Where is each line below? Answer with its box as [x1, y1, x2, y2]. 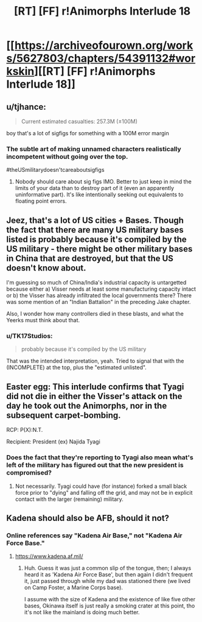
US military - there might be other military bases [6, 244, 193, 254]
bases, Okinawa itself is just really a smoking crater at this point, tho [24, 602, 195, 610]
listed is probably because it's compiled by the [6, 234, 187, 244]
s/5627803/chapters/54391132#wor [6, 52, 196, 65]
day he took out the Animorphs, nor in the [6, 400, 167, 411]
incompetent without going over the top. [6, 152, 128, 161]
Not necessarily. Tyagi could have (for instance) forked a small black [15, 482, 187, 490]
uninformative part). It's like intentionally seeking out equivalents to [15, 191, 184, 199]
